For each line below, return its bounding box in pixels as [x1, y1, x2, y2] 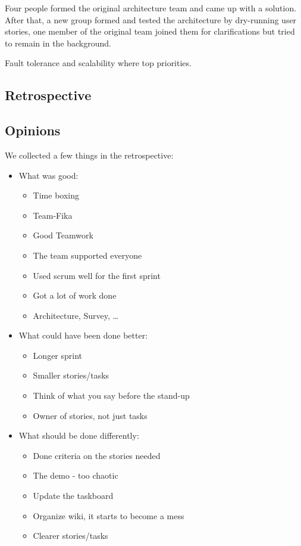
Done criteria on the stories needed [33, 449, 161, 461]
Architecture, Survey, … [33, 309, 118, 321]
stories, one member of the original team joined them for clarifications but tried [5, 25, 295, 38]
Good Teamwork [33, 229, 93, 241]
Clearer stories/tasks [33, 529, 108, 542]
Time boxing [33, 189, 79, 201]
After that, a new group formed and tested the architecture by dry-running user [5, 13, 297, 26]
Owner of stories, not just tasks [33, 409, 148, 421]
